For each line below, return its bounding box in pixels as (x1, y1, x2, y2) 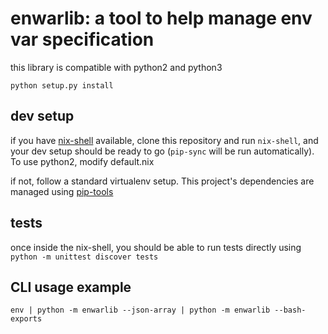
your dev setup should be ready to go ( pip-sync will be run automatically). (10, 145, 315, 157)
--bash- (274, 305, 307, 316)
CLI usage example (10, 278, 132, 296)
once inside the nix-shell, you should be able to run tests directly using (10, 241, 302, 253)
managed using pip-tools (10, 185, 114, 197)
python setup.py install (10, 80, 114, 91)
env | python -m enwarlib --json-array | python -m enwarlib (10, 305, 271, 316)
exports (10, 314, 43, 324)
